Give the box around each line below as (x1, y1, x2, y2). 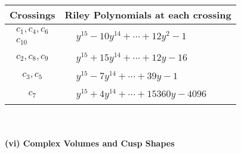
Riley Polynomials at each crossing (64, 8, 231, 21)
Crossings (10, 8, 55, 21)
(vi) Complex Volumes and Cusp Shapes (5, 136, 175, 149)
